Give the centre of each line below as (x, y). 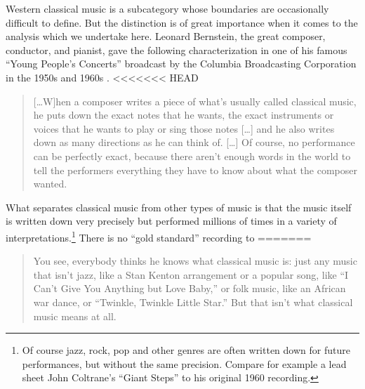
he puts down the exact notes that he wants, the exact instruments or (184, 115)
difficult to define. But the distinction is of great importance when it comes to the (182, 22)
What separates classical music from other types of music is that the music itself (179, 207)
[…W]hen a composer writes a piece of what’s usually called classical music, (195, 101)
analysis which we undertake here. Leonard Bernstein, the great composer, (166, 36)
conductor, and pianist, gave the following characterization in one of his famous (177, 50)
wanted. (50, 184)
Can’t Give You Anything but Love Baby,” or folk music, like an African (190, 288)
